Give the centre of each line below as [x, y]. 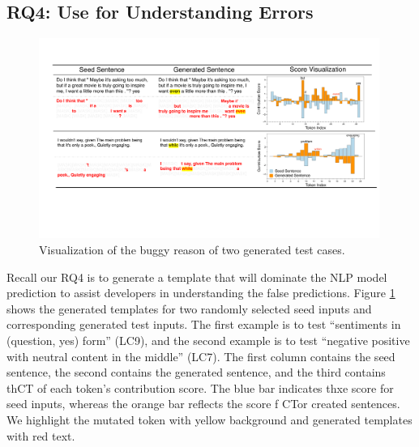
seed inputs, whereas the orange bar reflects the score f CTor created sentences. [203, 404]
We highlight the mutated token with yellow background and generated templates [209, 419]
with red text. [41, 435]
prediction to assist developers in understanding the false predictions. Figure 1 [201, 293]
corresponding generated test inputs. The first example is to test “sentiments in [204, 324]
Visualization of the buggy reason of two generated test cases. [192, 249]
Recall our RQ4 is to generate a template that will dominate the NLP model [197, 277]
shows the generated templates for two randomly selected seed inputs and [189, 308]
